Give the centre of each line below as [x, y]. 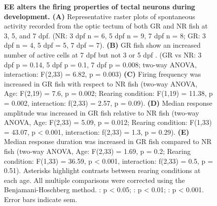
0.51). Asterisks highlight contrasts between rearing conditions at [102, 170]
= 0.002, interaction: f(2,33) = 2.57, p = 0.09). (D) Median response [108, 103]
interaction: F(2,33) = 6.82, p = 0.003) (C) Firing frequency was [103, 74]
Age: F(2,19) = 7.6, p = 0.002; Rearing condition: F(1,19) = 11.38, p [108, 93]
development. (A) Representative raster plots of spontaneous [100, 16]
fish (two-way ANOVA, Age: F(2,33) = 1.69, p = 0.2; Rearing [97, 151]
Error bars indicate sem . [41, 199]
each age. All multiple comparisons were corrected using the [94, 180]
